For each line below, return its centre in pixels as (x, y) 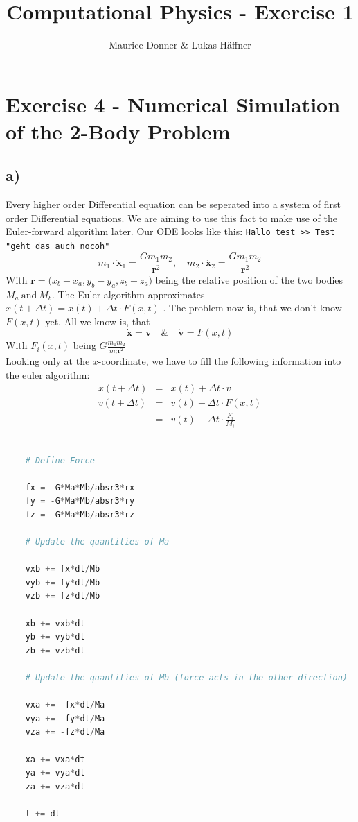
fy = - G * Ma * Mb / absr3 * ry (80, 501)
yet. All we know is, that (98, 321)
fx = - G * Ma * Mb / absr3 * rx (80, 487)
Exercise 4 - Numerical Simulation (173, 104)
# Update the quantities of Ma (97, 542)
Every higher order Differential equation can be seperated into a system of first (173, 204)
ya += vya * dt (55, 773)
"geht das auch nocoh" (58, 247)
